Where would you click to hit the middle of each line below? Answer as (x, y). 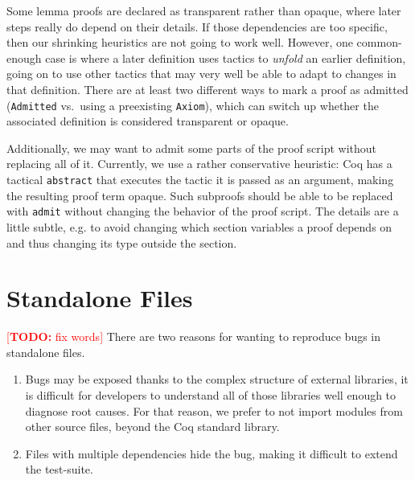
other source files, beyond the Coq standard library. (152, 427)
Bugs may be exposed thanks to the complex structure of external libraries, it (217, 379)
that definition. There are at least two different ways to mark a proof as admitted (207, 89)
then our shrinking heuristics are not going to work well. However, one (180, 42)
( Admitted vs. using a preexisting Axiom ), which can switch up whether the (193, 105)
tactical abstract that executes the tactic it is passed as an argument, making (200, 179)
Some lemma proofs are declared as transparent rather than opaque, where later (204, 10)
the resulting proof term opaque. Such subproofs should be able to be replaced (200, 195)
